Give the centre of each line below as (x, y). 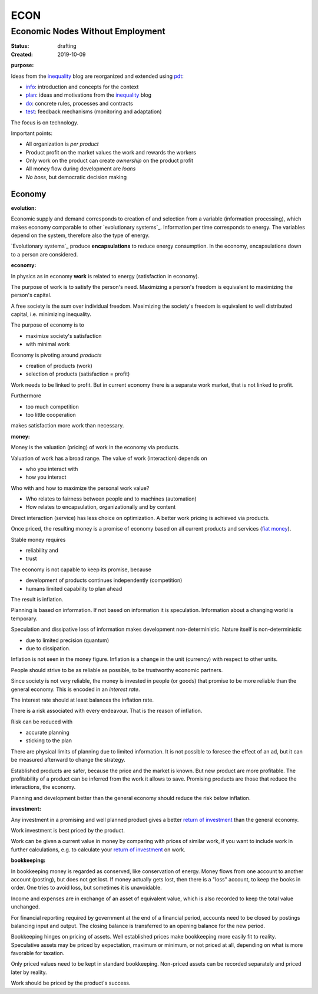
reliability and (42, 551)
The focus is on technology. (45, 122)
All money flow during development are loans (81, 169)
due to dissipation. (48, 648)
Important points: (32, 133)
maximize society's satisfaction (64, 335)
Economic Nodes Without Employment (88, 31)
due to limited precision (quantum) (67, 640)
